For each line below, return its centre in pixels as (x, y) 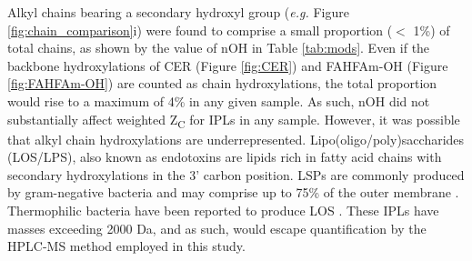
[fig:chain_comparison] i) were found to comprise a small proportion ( (200, 30)
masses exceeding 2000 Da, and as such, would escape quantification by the (217, 228)
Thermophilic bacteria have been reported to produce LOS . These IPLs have (223, 211)
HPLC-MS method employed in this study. (126, 246)
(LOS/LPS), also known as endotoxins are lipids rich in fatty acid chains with (225, 157)
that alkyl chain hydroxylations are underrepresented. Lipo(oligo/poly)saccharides (236, 139)
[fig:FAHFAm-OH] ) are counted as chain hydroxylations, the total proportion (222, 83)
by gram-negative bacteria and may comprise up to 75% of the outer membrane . (233, 192)
